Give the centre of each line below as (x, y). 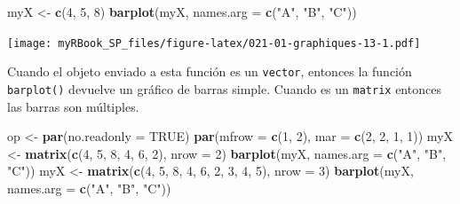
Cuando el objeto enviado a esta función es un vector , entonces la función (210, 71)
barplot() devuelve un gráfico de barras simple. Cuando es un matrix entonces (224, 88)
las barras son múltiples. (73, 106)
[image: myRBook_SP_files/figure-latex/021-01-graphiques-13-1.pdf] (214, 43)
